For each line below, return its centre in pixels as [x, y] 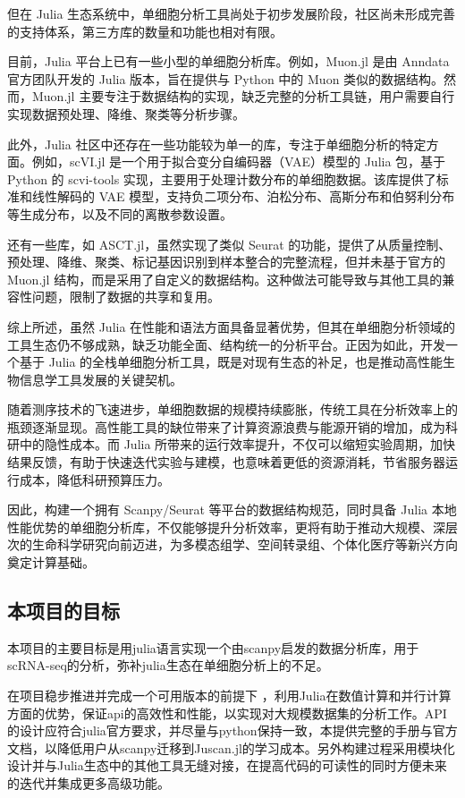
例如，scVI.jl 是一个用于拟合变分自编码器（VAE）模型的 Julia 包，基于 [239, 161]
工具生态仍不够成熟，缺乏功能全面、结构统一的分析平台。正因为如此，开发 [226, 344]
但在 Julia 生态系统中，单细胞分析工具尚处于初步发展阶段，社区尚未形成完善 [232, 13]
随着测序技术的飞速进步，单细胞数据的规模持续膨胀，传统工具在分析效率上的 [232, 409]
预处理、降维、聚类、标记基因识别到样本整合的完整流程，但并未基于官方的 [226, 262]
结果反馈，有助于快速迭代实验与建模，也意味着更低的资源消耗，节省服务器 [226, 462]
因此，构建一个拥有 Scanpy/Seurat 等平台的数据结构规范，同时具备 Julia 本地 [232, 509]
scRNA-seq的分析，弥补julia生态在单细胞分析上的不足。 [168, 665]
